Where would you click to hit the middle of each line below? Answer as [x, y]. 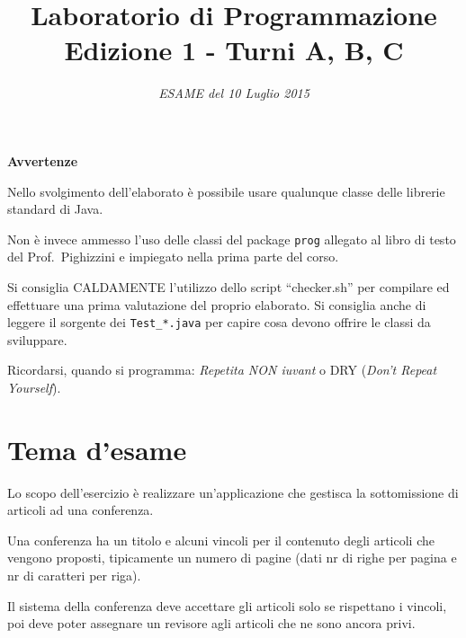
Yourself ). [34, 387]
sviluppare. [37, 339]
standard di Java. [55, 209]
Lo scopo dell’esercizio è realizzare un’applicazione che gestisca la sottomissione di [233, 492]
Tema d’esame [97, 449]
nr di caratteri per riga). [74, 576]
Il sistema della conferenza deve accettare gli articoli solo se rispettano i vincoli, [227, 605]
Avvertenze [43, 160]
